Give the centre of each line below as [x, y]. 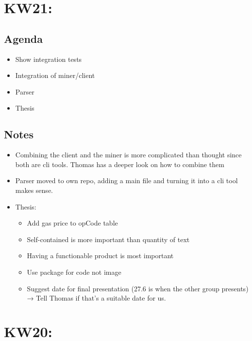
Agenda [23, 38]
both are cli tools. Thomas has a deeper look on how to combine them [120, 164]
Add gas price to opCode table [72, 223]
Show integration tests [49, 59]
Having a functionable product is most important [100, 256]
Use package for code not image [74, 272]
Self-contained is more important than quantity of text [108, 239]
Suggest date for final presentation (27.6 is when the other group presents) [138, 288]
